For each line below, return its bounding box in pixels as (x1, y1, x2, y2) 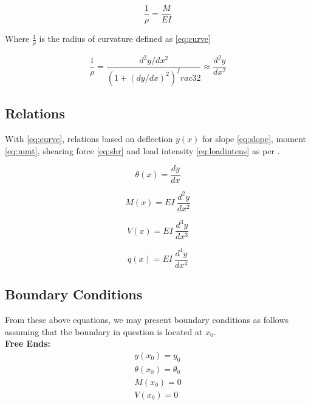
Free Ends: (5, 337, 50, 350)
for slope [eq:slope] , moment (202, 132, 306, 145)
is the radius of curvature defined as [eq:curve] (39, 32, 211, 45)
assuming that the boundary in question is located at (5, 325, 203, 338)
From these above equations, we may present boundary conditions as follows (5, 313, 289, 326)
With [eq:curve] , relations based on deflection (5, 132, 173, 145)
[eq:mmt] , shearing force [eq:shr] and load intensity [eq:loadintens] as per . (5, 144, 280, 157)
